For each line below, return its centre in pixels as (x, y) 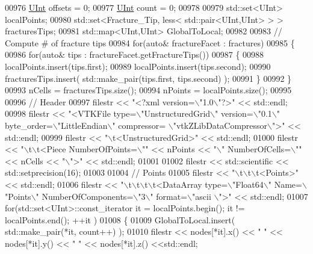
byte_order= (29, 125)
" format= (169, 196)
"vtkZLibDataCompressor (220, 125)
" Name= (285, 184)
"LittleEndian (82, 125)
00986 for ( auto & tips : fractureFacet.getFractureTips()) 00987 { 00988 (135, 54)
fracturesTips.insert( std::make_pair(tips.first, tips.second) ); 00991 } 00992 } (148, 78)
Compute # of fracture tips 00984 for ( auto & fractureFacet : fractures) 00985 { (150, 42)
